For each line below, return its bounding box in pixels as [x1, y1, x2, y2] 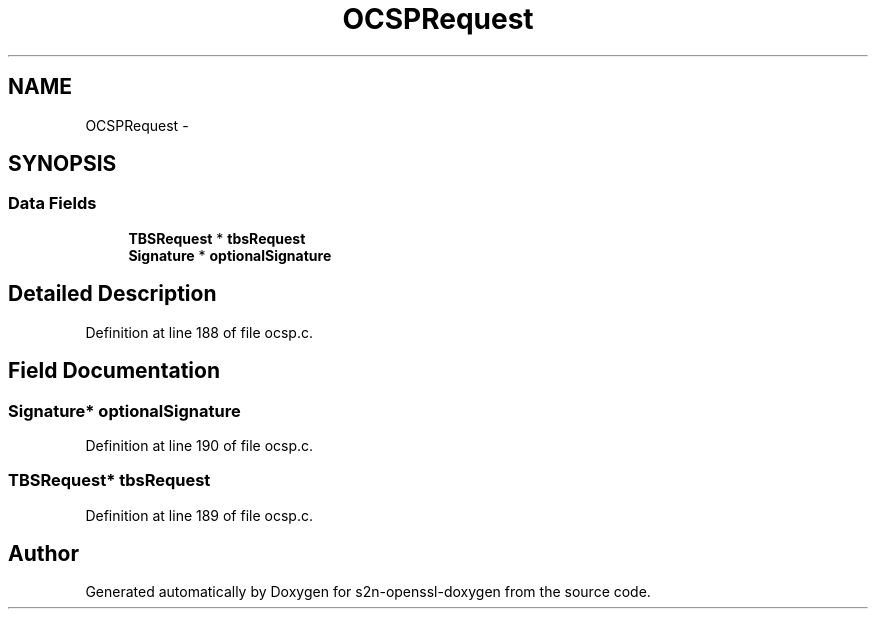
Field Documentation [8, 358, 220, 384]
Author [8, 541, 79, 567]
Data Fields [8, 193, 97, 214]
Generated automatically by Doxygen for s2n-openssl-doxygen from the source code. [85, 583, 651, 601]
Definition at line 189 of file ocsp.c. [85, 506, 313, 524]
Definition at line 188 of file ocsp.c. [85, 323, 313, 341]
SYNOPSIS [8, 151, 117, 177]
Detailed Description [8, 281, 217, 307]
